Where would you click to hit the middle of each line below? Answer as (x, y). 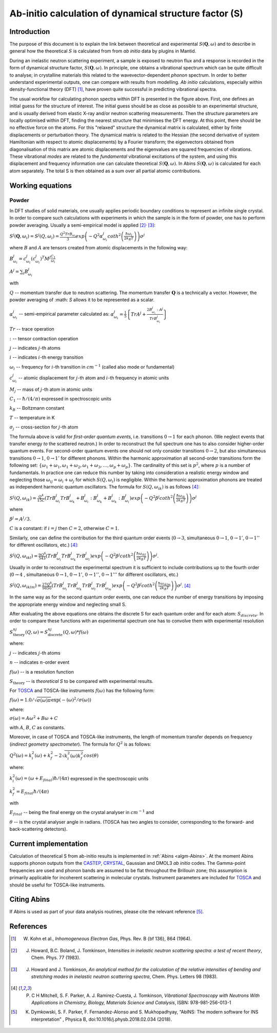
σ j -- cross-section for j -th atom (44, 428)
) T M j (46, 258)
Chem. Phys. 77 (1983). (56, 958)
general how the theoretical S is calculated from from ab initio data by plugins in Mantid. (103, 51)
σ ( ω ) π (44, 700)
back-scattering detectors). (38, 829)
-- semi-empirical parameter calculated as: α (66, 314)
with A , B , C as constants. (37, 727)
